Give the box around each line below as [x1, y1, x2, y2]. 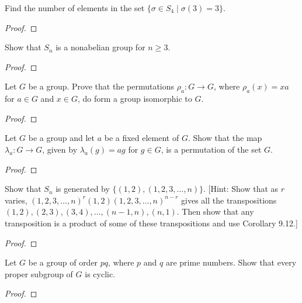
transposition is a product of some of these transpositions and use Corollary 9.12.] [5, 216, 298, 229]
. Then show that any [176, 205, 254, 218]
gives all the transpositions [181, 194, 277, 206]
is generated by [55, 183, 110, 195]
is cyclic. [85, 267, 116, 280]
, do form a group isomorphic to [77, 92, 192, 105]
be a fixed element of [104, 132, 179, 144]
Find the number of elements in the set [5, 2, 145, 13]
